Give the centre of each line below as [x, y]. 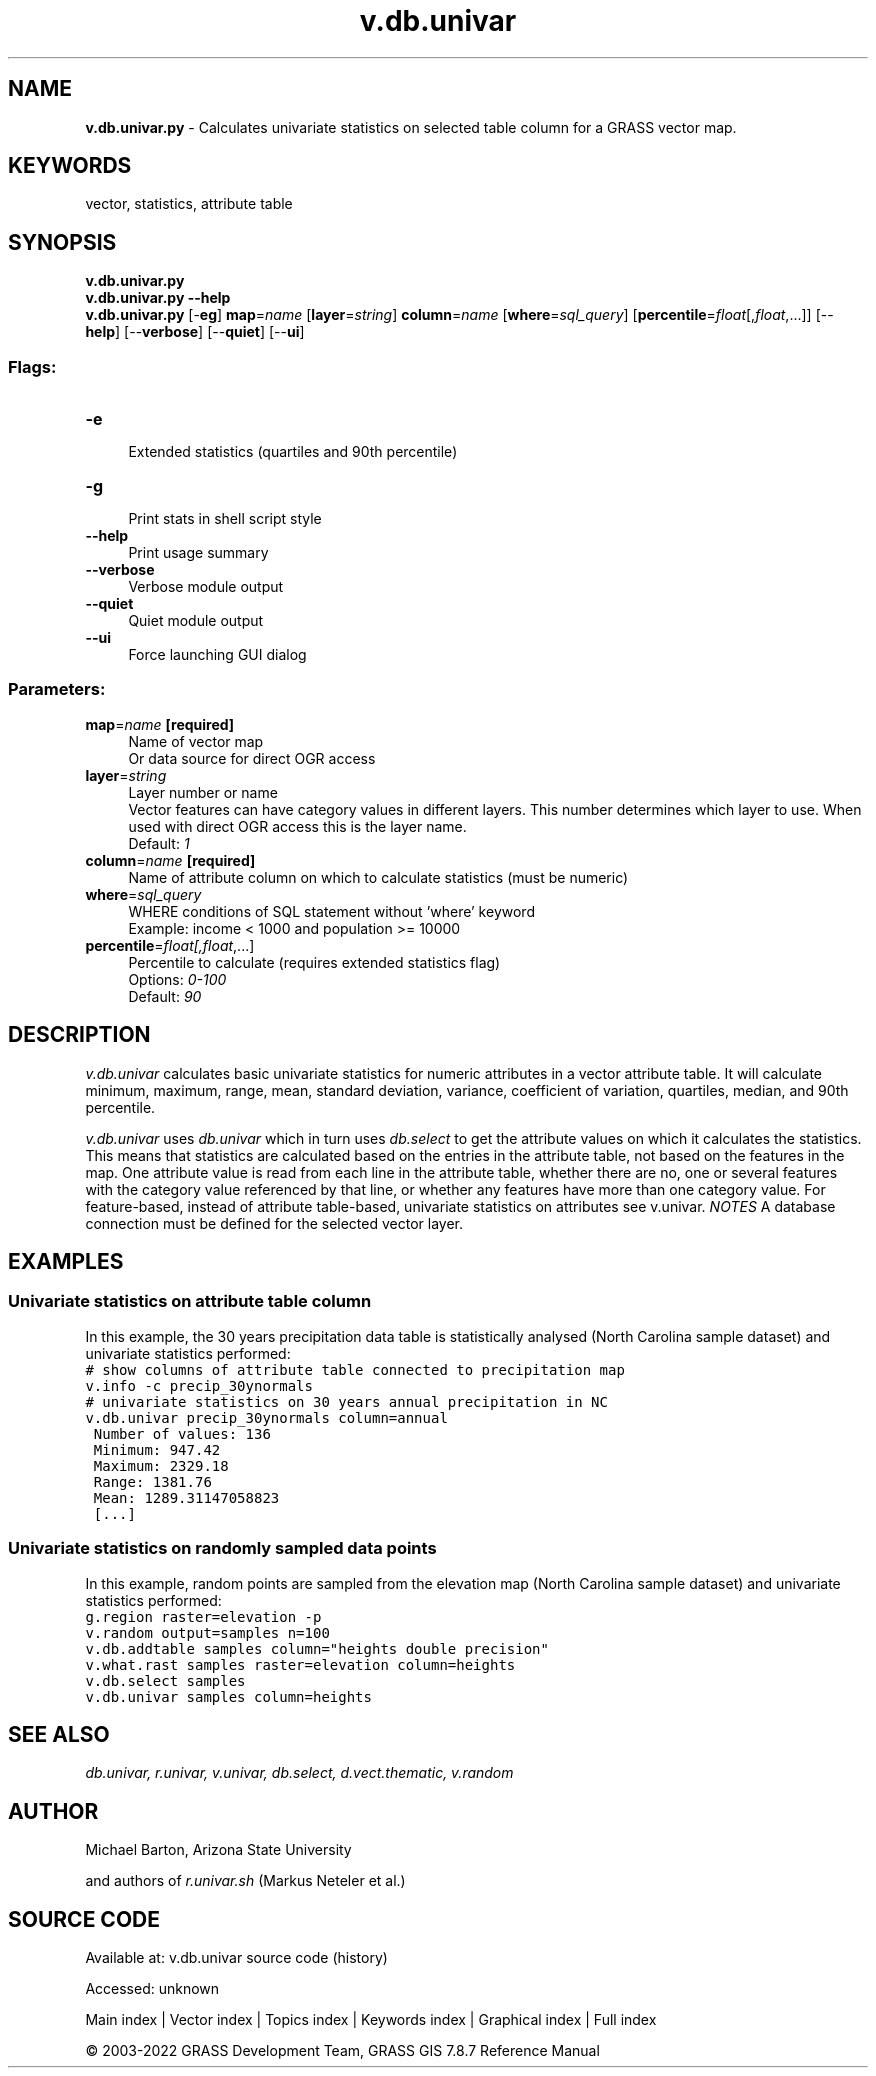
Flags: [32, 366]
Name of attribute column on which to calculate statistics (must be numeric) [378, 877]
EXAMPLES [66, 1262]
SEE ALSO [59, 1735]
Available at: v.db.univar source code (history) [236, 1958]
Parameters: [57, 689]
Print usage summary [198, 553]
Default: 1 [159, 843]
